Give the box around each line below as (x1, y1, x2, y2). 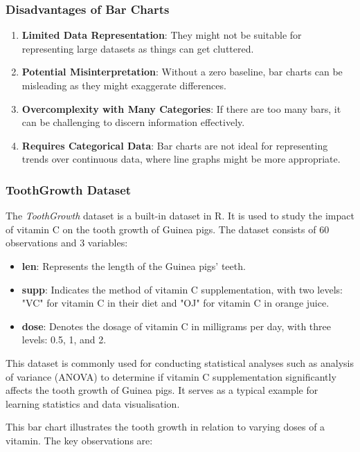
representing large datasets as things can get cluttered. (21, 41, 254, 55)
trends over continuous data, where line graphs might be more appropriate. (21, 152, 341, 166)
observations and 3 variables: (6, 235, 128, 250)
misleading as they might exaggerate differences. (21, 78, 226, 92)
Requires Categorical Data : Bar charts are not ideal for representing (21, 138, 328, 152)
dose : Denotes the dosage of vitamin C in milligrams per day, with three (21, 318, 332, 333)
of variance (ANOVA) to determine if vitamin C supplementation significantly (6, 369, 336, 383)
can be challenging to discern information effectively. (21, 115, 245, 129)
